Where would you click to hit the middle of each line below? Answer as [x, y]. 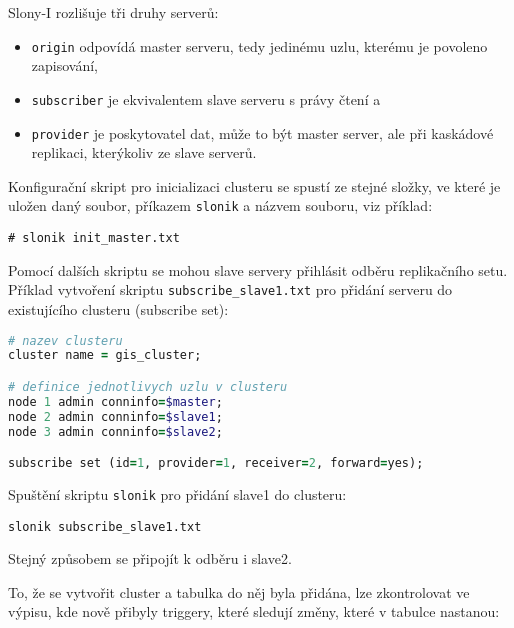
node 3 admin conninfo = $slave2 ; [115, 431]
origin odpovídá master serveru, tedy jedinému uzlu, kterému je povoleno [259, 45]
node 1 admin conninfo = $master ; [115, 401]
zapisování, [64, 65]
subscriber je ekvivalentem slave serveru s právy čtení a [206, 98]
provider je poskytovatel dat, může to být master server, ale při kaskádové [262, 132]
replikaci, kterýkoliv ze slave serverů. [144, 152]
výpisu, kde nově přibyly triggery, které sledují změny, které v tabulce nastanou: [254, 611]
